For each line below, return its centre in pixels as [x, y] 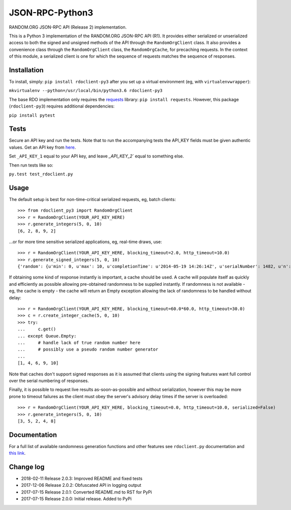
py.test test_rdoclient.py [41, 174]
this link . [17, 453]
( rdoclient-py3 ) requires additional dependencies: [62, 106]
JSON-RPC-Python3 [51, 13]
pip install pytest [32, 115]
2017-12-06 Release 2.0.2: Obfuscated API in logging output [81, 485]
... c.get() [37, 329]
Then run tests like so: [31, 165]
